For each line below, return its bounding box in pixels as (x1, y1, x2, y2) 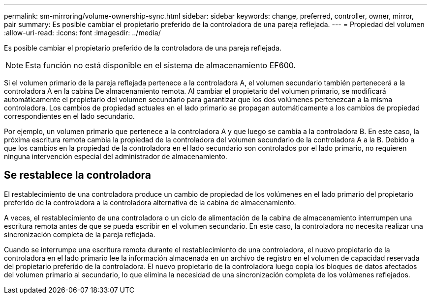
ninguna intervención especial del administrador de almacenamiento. (4, 152, 227, 161)
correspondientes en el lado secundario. (4, 112, 135, 120)
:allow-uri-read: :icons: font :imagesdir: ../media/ (4, 28, 161, 37)
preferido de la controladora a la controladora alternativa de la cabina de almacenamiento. (4, 198, 296, 207)
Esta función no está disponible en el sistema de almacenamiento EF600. (25, 60, 296, 70)
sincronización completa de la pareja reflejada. (4, 230, 155, 239)
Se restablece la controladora (4, 169, 152, 182)
